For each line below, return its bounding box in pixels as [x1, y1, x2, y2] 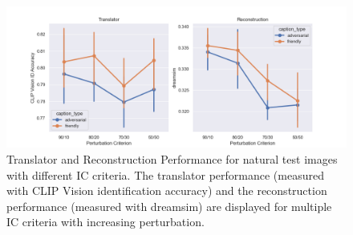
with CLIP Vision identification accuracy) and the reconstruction [6, 182, 327, 199]
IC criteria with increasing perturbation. [6, 213, 205, 230]
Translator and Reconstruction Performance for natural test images [6, 150, 338, 167]
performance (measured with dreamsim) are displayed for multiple [6, 197, 332, 214]
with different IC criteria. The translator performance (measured [6, 166, 324, 183]
